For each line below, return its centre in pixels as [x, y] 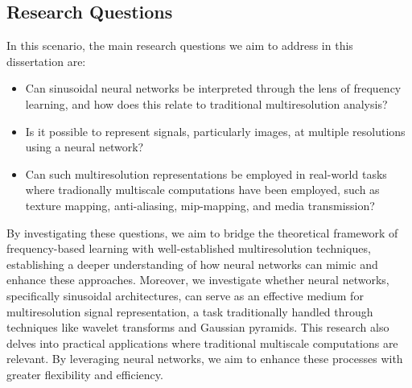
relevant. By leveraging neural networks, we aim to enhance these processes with [205, 359]
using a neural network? [84, 147]
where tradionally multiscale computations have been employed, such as [202, 190]
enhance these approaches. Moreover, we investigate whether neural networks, [198, 280]
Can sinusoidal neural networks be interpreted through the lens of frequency [213, 88]
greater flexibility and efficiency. [85, 374]
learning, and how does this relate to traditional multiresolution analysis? [206, 103]
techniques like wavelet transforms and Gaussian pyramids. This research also [198, 327]
